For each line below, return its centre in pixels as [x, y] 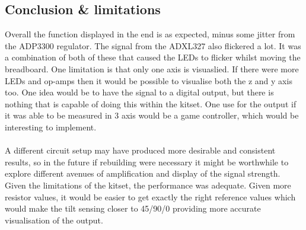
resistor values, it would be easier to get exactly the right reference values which [150, 197]
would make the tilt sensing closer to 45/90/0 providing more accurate [133, 208]
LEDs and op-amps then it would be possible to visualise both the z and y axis [149, 80]
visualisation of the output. [54, 220]
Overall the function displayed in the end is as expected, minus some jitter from [150, 34]
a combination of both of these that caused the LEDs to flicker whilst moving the [153, 57]
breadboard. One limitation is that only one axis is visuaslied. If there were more [152, 68]
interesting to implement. [51, 127]
